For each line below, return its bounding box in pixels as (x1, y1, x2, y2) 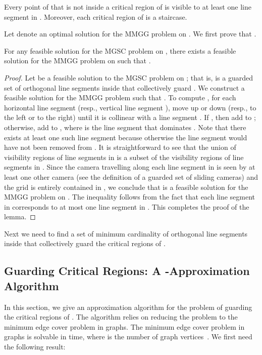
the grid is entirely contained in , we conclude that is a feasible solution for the (4, 181, 248, 192)
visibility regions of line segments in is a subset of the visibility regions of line (4, 151, 244, 162)
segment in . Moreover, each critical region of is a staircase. (4, 11, 187, 22)
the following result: (4, 341, 66, 352)
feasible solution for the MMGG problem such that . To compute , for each (4, 92, 236, 103)
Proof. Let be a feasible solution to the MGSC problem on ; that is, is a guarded (4, 72, 253, 83)
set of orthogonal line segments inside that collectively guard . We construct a (4, 82, 245, 93)
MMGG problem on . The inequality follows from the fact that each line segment (4, 191, 255, 202)
